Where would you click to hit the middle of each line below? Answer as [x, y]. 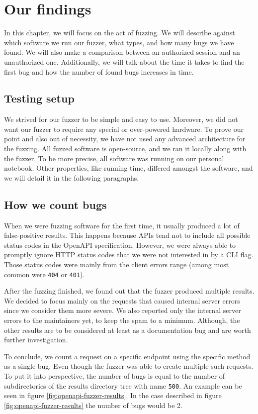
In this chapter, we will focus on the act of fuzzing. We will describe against [120, 33]
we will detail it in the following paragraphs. [72, 177]
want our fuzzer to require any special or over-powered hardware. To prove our [124, 129]
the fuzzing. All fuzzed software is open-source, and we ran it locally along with [125, 149]
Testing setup [39, 98]
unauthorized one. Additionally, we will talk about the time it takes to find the [124, 61]
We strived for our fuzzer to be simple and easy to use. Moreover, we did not [121, 119]
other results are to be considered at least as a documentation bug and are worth [128, 330]
